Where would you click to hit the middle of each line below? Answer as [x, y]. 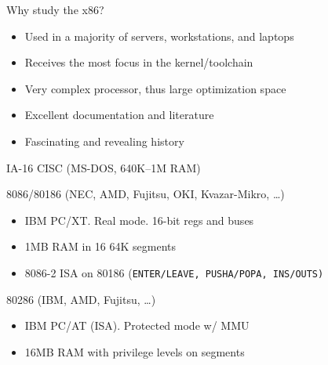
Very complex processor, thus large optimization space [155, 88]
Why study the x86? [55, 9]
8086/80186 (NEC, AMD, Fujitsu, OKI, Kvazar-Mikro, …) [146, 194]
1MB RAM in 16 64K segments [100, 246]
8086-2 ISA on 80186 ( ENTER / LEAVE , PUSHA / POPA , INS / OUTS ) [174, 272]
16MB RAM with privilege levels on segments [135, 351]
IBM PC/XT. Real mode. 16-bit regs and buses [139, 220]
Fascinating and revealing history [104, 141]
